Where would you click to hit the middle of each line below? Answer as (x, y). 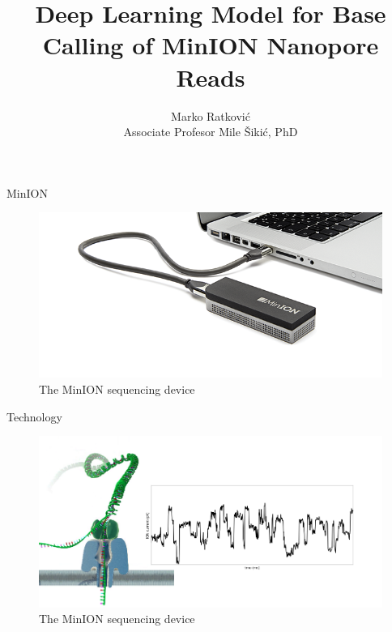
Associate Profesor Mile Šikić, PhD (211, 132)
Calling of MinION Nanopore (211, 45)
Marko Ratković (211, 115)
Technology (34, 416)
